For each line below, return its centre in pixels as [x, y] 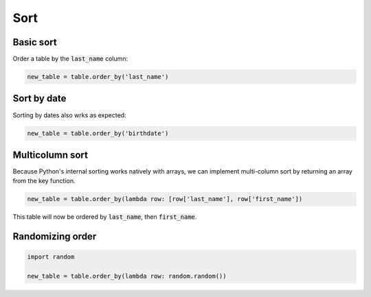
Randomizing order [55, 237]
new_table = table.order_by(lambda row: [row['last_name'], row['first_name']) [165, 199]
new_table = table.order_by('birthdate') [98, 133]
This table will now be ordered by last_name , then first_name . [105, 217]
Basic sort [35, 42]
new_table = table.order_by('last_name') [98, 77]
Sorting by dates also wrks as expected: [69, 115]
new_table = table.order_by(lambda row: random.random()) [127, 276]
